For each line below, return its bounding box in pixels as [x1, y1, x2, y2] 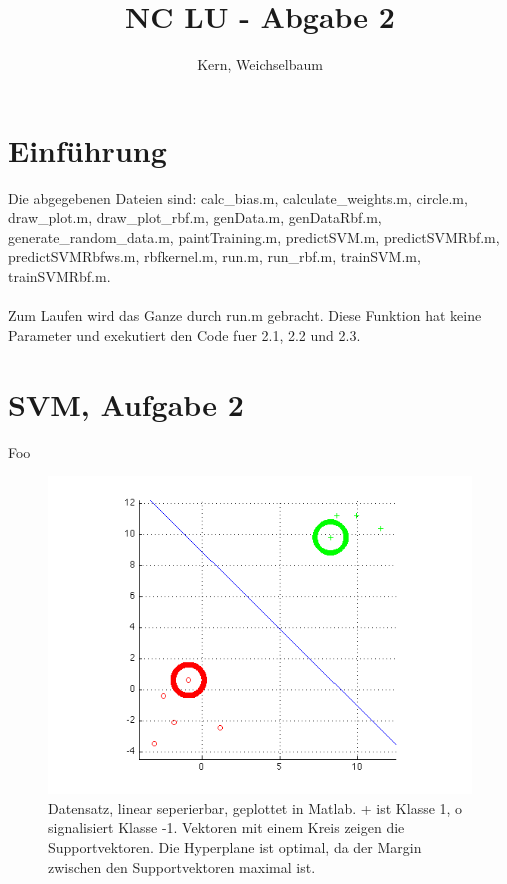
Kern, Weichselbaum [197, 54, 323, 75]
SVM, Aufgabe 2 [8, 383, 244, 424]
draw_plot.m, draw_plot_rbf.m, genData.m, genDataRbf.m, [8, 207, 382, 228]
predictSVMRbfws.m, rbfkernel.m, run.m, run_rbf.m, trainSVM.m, [8, 246, 421, 267]
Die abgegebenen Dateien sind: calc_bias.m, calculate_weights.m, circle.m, [8, 187, 468, 208]
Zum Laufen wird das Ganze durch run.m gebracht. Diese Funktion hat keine [8, 305, 482, 326]
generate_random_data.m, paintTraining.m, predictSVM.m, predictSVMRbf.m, [8, 226, 500, 247]
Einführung [8, 129, 167, 170]
